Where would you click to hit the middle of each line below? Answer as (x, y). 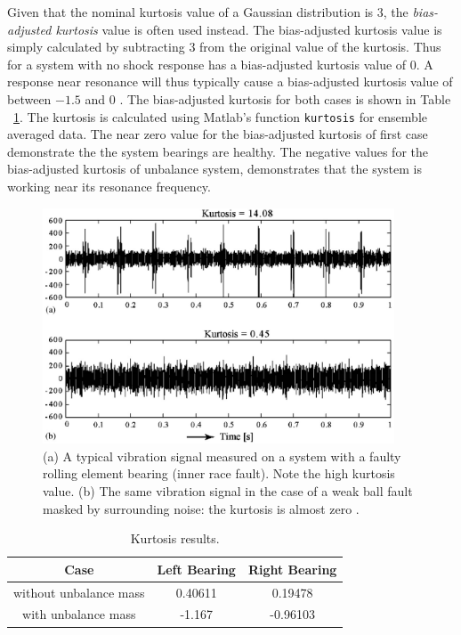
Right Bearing (292, 569)
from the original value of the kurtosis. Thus (320, 47)
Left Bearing (196, 569)
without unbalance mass (79, 592)
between (29, 98)
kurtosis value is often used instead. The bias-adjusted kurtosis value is (249, 29)
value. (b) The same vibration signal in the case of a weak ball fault (228, 490)
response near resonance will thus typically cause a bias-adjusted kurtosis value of (230, 81)
